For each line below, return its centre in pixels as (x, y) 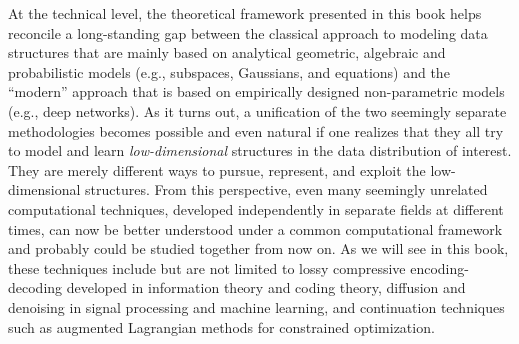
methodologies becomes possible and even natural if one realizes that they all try (256, 130)
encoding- (439, 267)
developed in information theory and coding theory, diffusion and (266, 287)
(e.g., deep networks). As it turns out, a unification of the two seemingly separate (257, 110)
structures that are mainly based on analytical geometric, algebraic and (227, 52)
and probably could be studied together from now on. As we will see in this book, (258, 248)
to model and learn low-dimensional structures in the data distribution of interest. (260, 150)
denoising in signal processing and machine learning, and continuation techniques (256, 306)
